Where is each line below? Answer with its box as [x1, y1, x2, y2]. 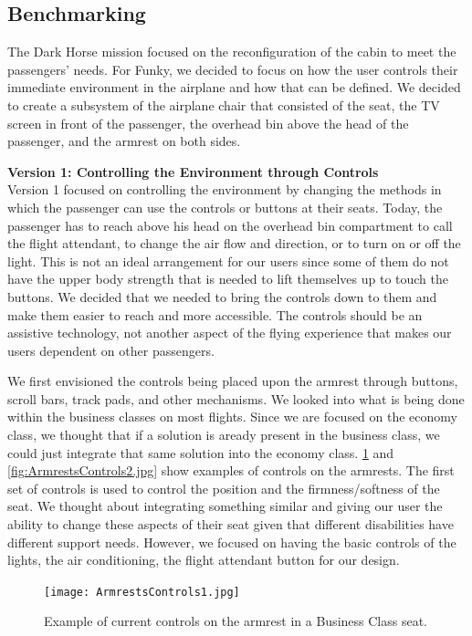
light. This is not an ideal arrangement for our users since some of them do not [7, 251, 449, 270]
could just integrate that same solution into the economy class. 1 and [7, 443, 394, 462]
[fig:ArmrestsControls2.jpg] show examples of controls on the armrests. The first [7, 461, 455, 480]
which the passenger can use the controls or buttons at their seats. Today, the [7, 197, 443, 216]
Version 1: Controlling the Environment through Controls [7, 162, 379, 181]
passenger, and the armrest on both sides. [7, 131, 241, 151]
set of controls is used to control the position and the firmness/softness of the [7, 478, 440, 497]
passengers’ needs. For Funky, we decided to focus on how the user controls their [7, 59, 458, 78]
